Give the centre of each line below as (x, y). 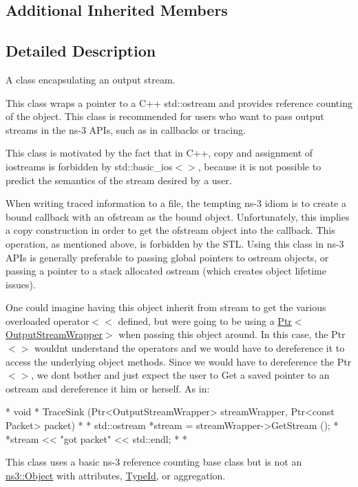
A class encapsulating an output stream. (91, 79)
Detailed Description (81, 51)
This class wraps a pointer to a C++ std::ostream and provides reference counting (179, 102)
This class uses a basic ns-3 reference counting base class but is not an (154, 462)
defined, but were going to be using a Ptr (205, 320)
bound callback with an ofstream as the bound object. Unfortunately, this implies (178, 216)
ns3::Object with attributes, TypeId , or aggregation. (116, 475)
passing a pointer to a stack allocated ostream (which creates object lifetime (166, 271)
